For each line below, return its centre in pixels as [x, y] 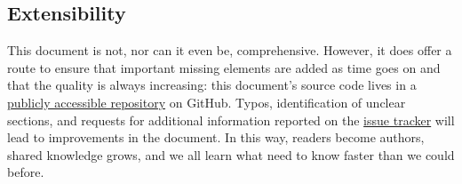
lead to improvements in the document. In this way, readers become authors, [216, 137]
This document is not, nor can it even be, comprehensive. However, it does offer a [230, 50]
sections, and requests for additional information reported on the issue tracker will [231, 120]
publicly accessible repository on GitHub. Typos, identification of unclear [207, 102]
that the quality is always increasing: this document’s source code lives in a [212, 85]
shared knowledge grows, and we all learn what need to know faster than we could [231, 154]
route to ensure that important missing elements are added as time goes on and [224, 67]
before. [26, 172]
